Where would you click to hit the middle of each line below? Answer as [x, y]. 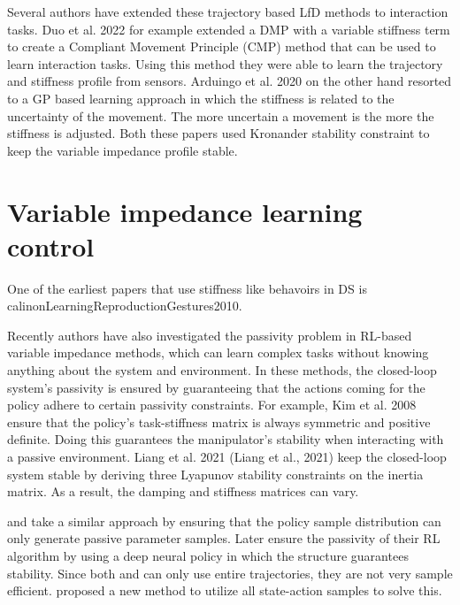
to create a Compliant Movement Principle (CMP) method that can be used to [222, 46]
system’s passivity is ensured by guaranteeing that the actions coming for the [216, 387]
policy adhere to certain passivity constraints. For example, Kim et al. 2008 [212, 405]
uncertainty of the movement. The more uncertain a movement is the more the [221, 115]
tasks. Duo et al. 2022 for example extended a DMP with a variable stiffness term [229, 29]
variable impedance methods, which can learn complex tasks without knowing [218, 352]
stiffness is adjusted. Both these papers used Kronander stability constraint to [218, 133]
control [51, 245]
